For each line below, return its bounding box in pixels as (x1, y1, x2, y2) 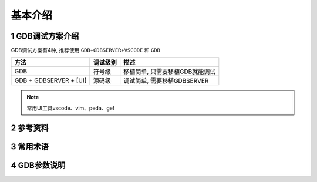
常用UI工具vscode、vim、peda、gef (26, 105, 115, 112)
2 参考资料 (11, 123, 49, 133)
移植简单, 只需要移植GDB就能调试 (123, 68, 216, 76)
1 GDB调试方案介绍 (11, 31, 79, 41)
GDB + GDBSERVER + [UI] (14, 76, 87, 85)
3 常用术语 (11, 141, 49, 151)
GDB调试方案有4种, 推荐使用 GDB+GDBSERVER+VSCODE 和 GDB (11, 47, 161, 54)
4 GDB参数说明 (11, 160, 66, 170)
